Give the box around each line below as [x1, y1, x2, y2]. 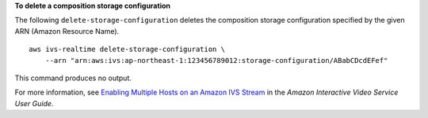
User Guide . [14, 98, 54, 108]
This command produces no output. [14, 73, 132, 83]
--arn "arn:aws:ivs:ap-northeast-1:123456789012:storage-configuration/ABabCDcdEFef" [44, 56, 388, 65]
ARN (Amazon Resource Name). [14, 26, 120, 35]
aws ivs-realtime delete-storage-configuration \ [29, 45, 226, 54]
